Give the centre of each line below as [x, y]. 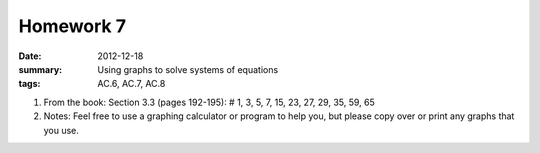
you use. [61, 130]
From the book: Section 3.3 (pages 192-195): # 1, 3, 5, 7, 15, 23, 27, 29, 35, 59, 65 [209, 102]
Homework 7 [72, 26]
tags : [29, 84]
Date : [30, 56]
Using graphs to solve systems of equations [188, 69]
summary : [40, 69]
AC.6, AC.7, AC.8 [131, 84]
